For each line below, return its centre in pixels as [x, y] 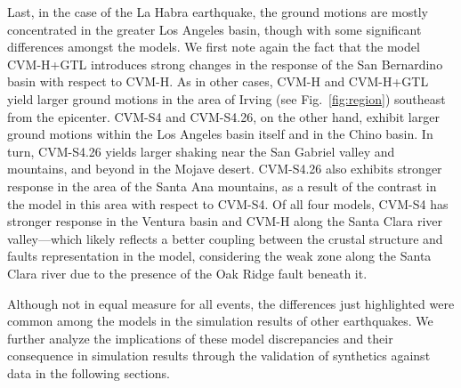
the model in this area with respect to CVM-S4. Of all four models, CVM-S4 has [228, 203]
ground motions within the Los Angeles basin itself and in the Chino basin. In [220, 134]
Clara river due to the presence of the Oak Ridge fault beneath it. [187, 273]
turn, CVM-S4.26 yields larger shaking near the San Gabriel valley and [201, 151]
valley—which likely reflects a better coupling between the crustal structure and [225, 238]
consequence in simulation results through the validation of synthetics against [219, 356]
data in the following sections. [89, 372]
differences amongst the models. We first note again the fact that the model [214, 47]
